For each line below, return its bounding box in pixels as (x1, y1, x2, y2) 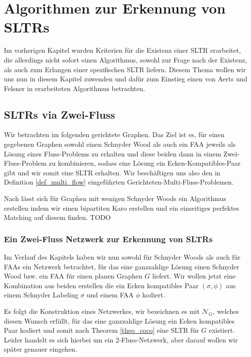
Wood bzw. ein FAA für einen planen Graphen (4, 271, 142, 281)
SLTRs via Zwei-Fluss (4, 107, 115, 122)
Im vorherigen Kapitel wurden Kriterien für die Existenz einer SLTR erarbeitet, (4, 45, 241, 55)
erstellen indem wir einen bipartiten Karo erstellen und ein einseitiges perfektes (4, 202, 239, 213)
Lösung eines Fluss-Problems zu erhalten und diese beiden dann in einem (4, 148, 221, 158)
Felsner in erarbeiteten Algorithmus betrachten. (4, 83, 145, 93)
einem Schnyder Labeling (4, 290, 78, 300)
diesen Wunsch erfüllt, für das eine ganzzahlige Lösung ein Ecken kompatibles (4, 315, 235, 326)
